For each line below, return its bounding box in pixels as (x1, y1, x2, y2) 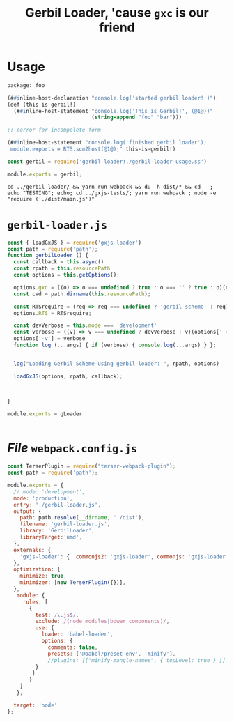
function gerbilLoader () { (7, 252, 89, 259)
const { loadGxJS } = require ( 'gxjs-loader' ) (7, 239, 141, 246)
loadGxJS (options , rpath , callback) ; (13, 373, 123, 380)
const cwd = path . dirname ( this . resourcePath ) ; (13, 291, 151, 298)
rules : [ (22, 598, 49, 606)
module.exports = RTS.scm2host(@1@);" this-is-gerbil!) (10, 146, 176, 153)
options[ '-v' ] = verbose (13, 335, 86, 342)
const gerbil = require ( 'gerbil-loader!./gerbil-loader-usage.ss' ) (7, 158, 208, 165)
